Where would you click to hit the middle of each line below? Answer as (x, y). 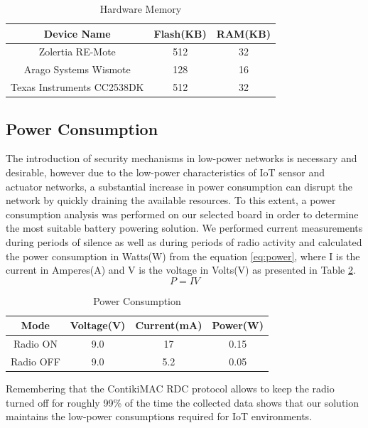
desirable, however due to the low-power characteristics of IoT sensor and (165, 172)
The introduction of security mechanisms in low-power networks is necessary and (182, 158)
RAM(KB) (243, 33)
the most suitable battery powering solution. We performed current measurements (184, 228)
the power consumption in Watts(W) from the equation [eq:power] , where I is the (183, 256)
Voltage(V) (98, 325)
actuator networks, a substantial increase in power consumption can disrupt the (179, 186)
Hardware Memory (141, 9)
